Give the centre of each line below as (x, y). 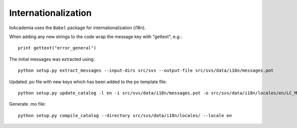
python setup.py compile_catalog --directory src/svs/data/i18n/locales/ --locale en (125, 115)
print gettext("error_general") (57, 48)
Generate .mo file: (27, 104)
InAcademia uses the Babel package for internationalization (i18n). (77, 28)
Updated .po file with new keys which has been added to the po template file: (88, 82)
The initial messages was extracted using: (52, 59)
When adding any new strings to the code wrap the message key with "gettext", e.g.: (96, 37)
